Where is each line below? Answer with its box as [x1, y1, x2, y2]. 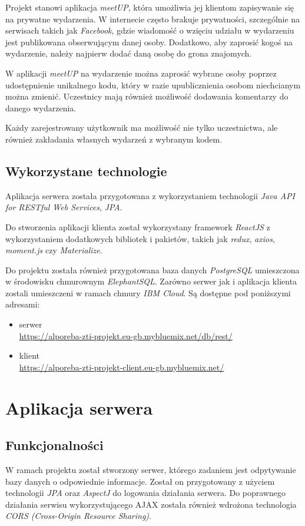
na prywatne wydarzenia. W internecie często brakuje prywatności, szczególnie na [5, 12, 300, 25]
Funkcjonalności [5, 436, 104, 454]
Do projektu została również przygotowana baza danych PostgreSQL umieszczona [5, 263, 300, 276]
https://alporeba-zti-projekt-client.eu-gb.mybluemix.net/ [19, 360, 224, 373]
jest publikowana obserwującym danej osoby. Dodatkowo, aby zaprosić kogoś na [5, 35, 293, 48]
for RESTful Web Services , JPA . [5, 201, 122, 213]
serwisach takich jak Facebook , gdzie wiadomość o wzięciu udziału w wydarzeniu [5, 24, 294, 37]
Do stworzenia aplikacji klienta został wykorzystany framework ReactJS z [5, 220, 270, 233]
